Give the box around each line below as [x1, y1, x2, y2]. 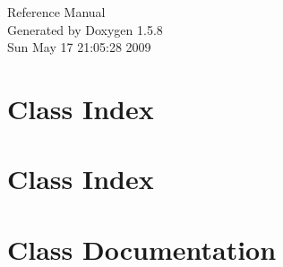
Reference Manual [7, 3, 106, 21]
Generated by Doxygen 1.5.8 [7, 20, 163, 39]
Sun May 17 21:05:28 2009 [7, 38, 151, 56]
